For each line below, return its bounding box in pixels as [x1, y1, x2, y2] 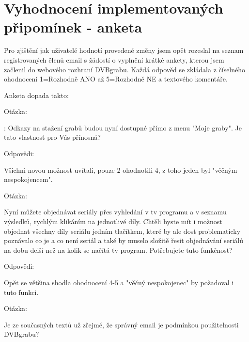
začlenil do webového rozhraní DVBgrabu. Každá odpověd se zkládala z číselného [4, 64, 246, 74]
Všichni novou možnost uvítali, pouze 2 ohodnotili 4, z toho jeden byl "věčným [4, 164, 237, 175]
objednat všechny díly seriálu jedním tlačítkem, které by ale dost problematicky [4, 226, 241, 236]
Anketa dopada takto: [4, 90, 69, 100]
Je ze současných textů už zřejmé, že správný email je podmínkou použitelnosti [4, 319, 239, 329]
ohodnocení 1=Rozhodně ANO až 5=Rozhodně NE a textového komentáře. [4, 74, 228, 84]
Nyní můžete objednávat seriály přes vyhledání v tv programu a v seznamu [4, 207, 227, 217]
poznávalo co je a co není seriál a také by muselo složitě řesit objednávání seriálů [4, 235, 243, 245]
